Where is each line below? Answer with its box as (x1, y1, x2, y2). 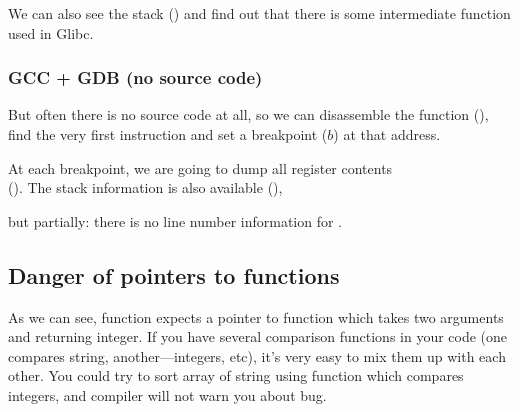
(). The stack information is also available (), (8, 177, 283, 198)
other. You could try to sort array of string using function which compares (8, 365, 464, 386)
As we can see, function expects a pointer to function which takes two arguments (8, 306, 504, 327)
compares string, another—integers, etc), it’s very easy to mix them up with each (8, 345, 506, 366)
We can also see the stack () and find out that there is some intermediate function (8, 3, 511, 23)
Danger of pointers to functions (8, 259, 340, 290)
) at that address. (333, 124, 441, 144)
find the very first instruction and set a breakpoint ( (8, 124, 328, 144)
